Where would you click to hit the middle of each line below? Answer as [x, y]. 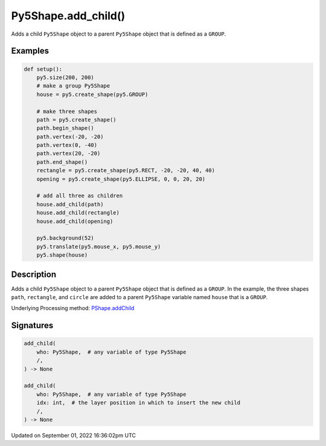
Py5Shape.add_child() [68, 16]
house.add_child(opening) [75, 221]
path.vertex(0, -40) [67, 145]
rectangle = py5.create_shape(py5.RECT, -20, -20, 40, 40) [126, 170]
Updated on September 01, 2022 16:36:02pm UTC [73, 435]
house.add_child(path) [70, 204]
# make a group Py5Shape [73, 86]
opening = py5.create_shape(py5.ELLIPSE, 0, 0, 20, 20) [121, 179]
